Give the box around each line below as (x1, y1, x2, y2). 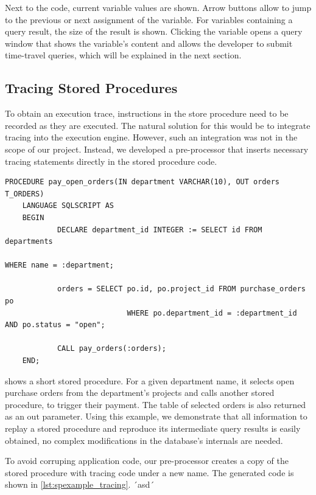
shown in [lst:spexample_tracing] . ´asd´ (5, 478, 155, 491)
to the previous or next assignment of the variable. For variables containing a (5, 13, 293, 26)
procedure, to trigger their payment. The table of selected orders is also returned (5, 398, 306, 410)
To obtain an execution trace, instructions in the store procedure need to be (5, 107, 289, 120)
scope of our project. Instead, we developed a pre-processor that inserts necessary (5, 142, 309, 155)
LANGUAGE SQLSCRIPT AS (22, 201, 114, 210)
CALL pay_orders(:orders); (57, 344, 166, 353)
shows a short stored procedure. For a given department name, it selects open (5, 374, 295, 387)
